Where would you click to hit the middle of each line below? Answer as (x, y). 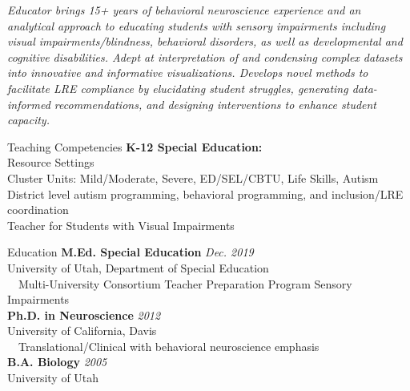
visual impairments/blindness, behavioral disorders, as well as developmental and (205, 41)
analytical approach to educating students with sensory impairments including (197, 25)
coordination (38, 210)
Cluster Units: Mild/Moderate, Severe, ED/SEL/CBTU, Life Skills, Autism (193, 177)
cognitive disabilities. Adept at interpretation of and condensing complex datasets (205, 56)
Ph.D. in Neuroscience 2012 (84, 314)
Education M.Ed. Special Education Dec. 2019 (131, 252)
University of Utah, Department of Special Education (138, 267)
